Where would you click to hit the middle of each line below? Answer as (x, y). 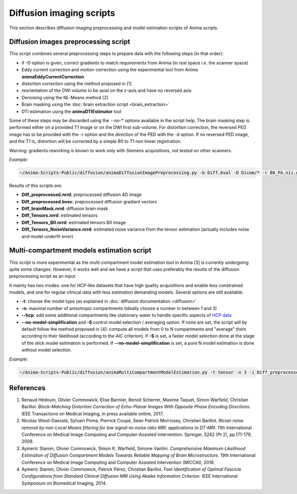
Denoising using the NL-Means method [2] (65, 97)
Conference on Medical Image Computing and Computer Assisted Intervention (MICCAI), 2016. (118, 462)
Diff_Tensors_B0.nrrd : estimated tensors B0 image (74, 222)
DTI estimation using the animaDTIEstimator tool (71, 111)
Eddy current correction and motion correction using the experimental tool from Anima (110, 70)
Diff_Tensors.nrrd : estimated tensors (59, 215)
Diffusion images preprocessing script (70, 42)
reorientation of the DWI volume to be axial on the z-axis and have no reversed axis (106, 91)
